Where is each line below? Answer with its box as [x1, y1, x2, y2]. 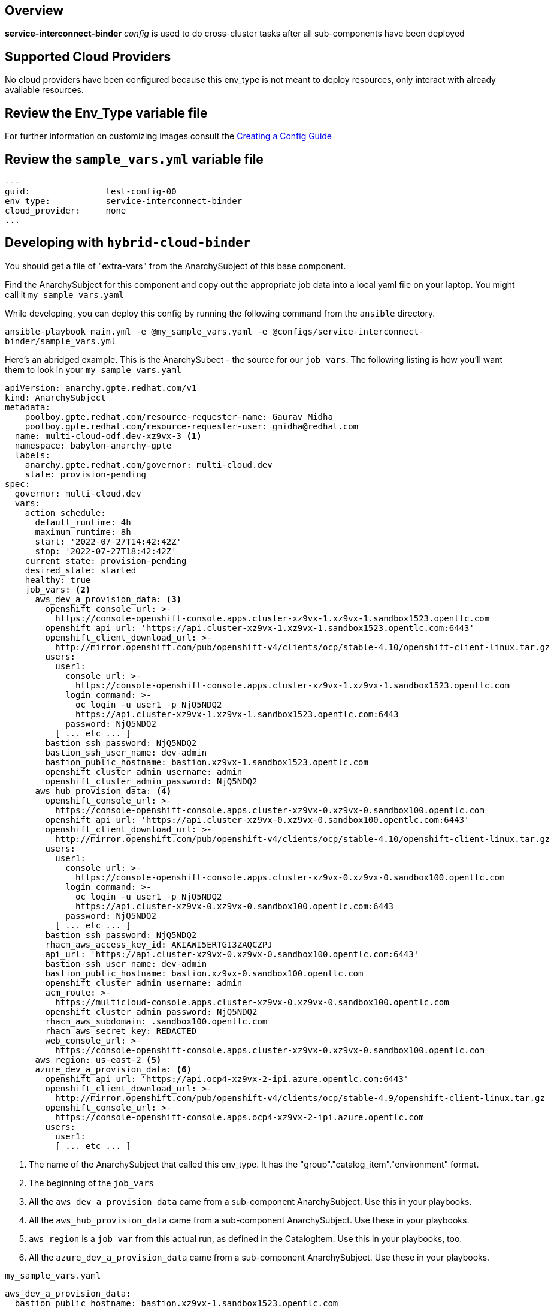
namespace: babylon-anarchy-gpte [14, 440, 172, 450]
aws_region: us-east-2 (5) [35, 1054, 162, 1065]
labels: [14, 450, 50, 460]
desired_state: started [25, 565, 137, 575]
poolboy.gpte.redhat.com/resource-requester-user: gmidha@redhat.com [25, 421, 359, 431]
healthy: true [25, 575, 91, 585]
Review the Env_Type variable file [5, 105, 208, 121]
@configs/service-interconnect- [272, 326, 424, 336]
